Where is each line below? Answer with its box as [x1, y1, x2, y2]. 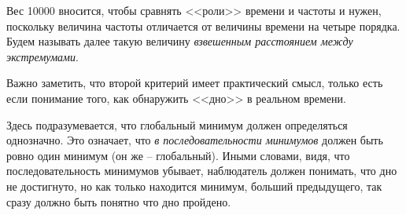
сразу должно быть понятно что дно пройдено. [6, 193, 231, 210]
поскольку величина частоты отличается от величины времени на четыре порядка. [6, 17, 400, 34]
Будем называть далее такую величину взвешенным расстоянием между [6, 33, 353, 49]
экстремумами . [6, 48, 79, 64]
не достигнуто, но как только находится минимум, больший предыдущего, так [6, 177, 382, 194]
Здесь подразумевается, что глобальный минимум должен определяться [6, 116, 348, 133]
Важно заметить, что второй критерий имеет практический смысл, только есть [6, 75, 383, 91]
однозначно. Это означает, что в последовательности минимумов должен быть [6, 132, 383, 148]
